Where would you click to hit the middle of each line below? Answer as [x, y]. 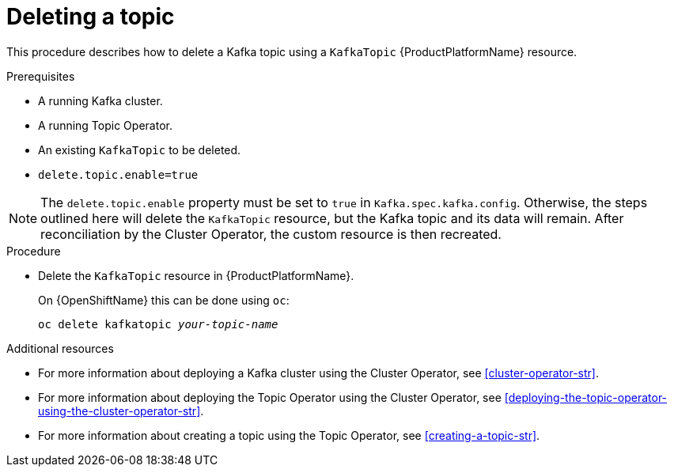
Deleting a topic [91, 17]
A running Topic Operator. [105, 125]
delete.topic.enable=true [118, 174]
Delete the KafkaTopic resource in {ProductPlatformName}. [196, 275]
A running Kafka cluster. [100, 100]
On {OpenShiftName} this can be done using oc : [164, 300]
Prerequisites [41, 76]
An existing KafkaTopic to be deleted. [140, 149]
